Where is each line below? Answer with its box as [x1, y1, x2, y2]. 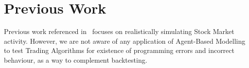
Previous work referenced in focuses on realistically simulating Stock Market [4, 26, 234, 36]
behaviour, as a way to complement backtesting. [4, 54, 147, 65]
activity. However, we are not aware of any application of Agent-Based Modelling [4, 35, 246, 46]
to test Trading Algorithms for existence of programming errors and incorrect [4, 45, 234, 55]
